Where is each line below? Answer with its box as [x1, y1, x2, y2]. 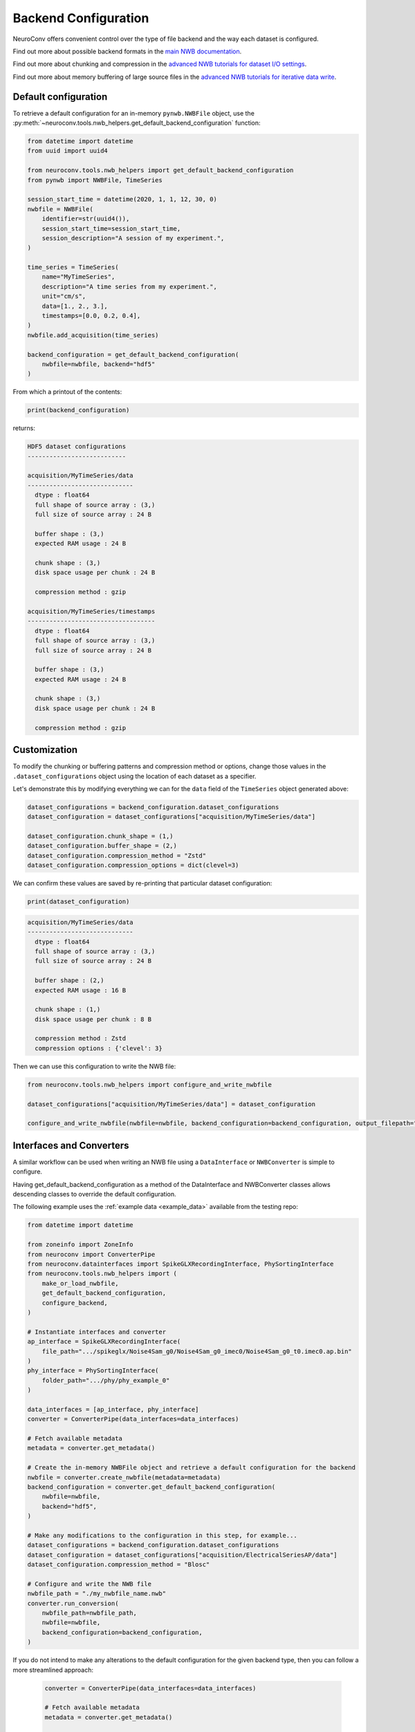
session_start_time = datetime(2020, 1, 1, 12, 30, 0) [27, 195, 217, 204]
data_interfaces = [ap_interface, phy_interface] [27, 1405, 199, 1413]
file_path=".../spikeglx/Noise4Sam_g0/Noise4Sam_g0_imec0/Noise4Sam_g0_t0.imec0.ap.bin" [41, 1347, 352, 1355]
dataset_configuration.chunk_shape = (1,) [27, 832, 174, 840]
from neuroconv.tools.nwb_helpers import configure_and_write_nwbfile [27, 1081, 273, 1088]
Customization [12, 744, 78, 756]
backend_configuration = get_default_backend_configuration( [27, 351, 239, 358]
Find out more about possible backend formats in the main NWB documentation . [12, 47, 242, 55]
